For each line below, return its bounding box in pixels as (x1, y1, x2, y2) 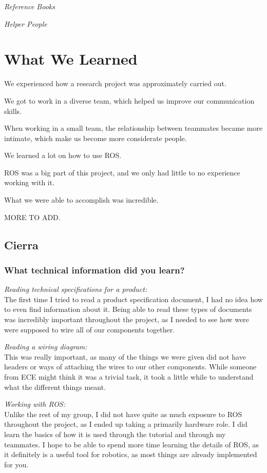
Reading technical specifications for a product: (4, 284, 147, 294)
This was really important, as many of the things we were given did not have (4, 351, 246, 362)
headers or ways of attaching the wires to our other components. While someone (4, 361, 257, 372)
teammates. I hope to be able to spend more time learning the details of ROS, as (4, 439, 259, 449)
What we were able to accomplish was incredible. (4, 194, 159, 205)
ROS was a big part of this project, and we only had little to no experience (4, 167, 240, 178)
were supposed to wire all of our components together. (4, 324, 175, 334)
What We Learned (4, 48, 138, 69)
